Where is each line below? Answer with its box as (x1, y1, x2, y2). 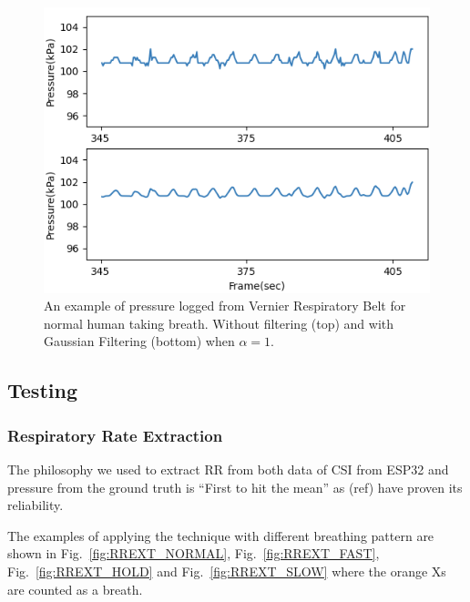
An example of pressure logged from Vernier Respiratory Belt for (44, 296, 406, 315)
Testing (7, 376, 77, 404)
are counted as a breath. (7, 579, 143, 598)
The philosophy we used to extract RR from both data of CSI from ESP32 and (7, 459, 449, 478)
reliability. (7, 495, 64, 515)
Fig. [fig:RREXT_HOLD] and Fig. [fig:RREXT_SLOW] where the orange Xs (7, 561, 446, 580)
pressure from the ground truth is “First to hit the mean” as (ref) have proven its (7, 477, 463, 496)
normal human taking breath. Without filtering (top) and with (44, 313, 394, 332)
